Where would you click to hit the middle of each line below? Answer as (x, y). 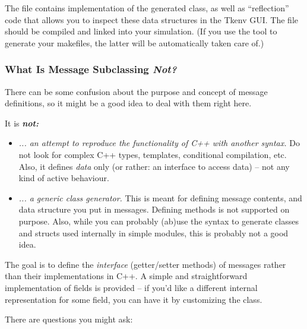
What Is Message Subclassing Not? (91, 69)
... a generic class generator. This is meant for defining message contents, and (160, 197)
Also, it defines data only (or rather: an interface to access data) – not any (154, 166)
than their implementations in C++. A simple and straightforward (126, 276)
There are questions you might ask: (69, 319)
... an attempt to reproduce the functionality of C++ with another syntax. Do (159, 143)
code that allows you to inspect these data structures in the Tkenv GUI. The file (152, 19)
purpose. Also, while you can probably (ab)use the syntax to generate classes (159, 221)
